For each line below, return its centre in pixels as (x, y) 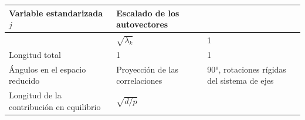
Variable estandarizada (56, 13)
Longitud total (35, 54)
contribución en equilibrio (55, 106)
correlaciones (139, 80)
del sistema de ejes (240, 80)
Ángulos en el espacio (48, 69)
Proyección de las (147, 69)
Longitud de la (35, 95)
